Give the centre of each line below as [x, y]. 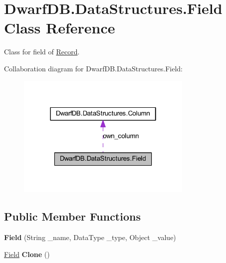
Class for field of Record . [42, 52]
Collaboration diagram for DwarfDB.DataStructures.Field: [93, 68]
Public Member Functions [72, 216]
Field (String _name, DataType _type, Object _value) [90, 237]
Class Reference [60, 28]
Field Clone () [27, 254]
